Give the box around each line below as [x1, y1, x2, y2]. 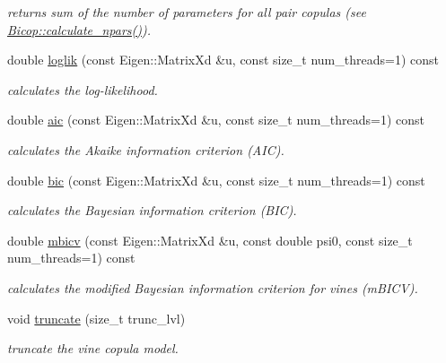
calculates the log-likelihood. [7, 80, 158, 99]
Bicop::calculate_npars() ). [7, 20, 152, 39]
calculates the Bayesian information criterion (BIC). [7, 201, 297, 220]
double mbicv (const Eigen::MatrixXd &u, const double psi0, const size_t [7, 230, 413, 249]
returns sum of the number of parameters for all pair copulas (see [7, 3, 366, 21]
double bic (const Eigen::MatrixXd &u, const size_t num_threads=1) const [7, 170, 425, 189]
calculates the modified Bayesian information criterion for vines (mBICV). [7, 278, 418, 297]
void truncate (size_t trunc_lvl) [7, 308, 186, 327]
